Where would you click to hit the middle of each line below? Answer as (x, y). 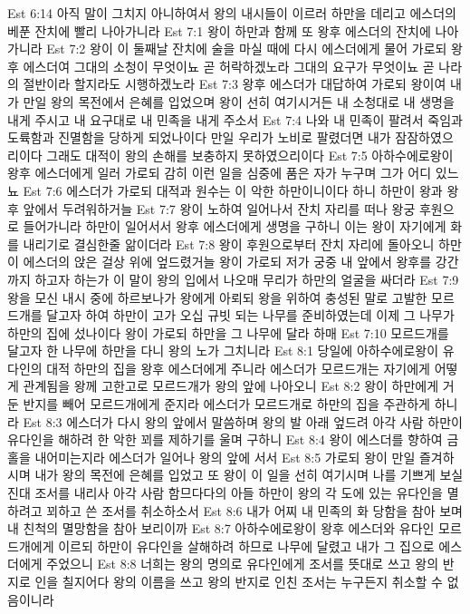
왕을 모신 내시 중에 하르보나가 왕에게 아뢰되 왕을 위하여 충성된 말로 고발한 (217, 297)
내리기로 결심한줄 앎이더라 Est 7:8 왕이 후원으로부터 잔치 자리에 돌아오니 (229, 244)
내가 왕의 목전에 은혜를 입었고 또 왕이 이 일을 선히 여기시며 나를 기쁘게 (235, 475)
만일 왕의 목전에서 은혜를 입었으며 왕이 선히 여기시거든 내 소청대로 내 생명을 (239, 101)
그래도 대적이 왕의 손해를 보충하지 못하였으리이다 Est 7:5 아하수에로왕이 (250, 155)
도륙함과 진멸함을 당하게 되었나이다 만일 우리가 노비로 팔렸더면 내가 (199, 137)
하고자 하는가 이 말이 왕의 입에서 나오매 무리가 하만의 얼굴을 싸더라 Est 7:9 (247, 279)
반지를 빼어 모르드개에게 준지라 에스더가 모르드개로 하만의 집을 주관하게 (226, 404)
